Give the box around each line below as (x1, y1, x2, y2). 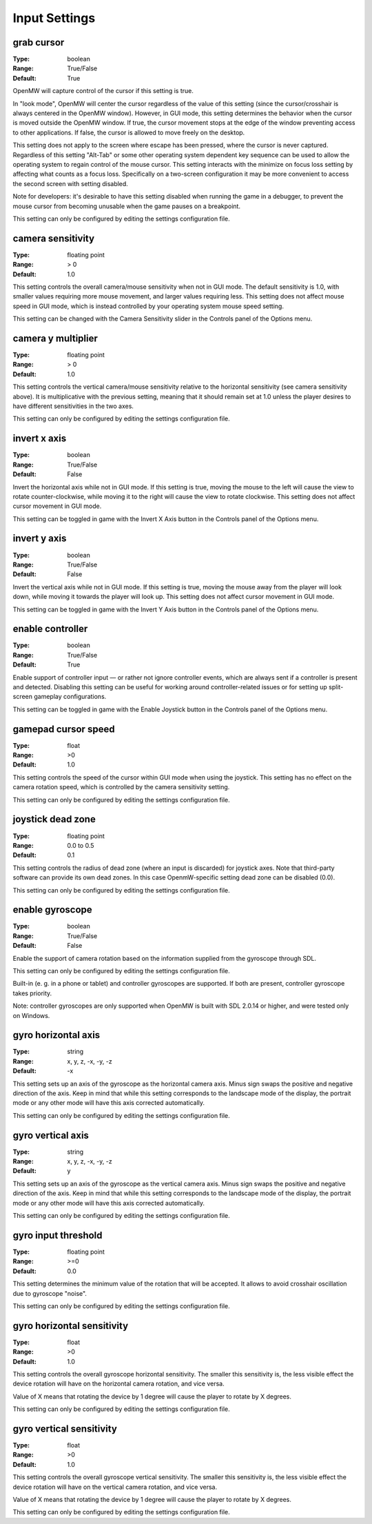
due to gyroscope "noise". (12, 1289, 87, 1297)
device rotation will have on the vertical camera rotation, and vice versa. (12, 1483, 217, 1491)
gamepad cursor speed (12, 723, 115, 735)
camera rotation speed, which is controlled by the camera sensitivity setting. (12, 783, 230, 791)
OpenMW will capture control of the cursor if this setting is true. (12, 87, 194, 95)
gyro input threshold (12, 1229, 103, 1241)
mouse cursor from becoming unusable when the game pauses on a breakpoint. (12, 202, 241, 210)
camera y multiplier (12, 332, 98, 344)
